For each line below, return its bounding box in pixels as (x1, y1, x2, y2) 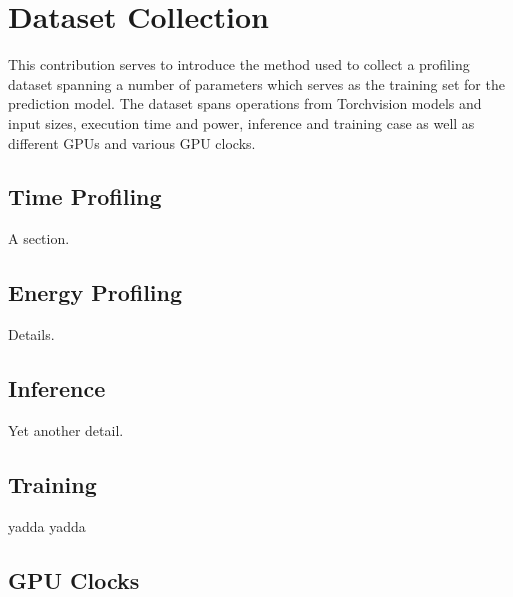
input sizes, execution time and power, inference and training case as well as (8, 112, 475, 133)
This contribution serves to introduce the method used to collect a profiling (8, 54, 470, 75)
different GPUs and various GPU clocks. (8, 132, 256, 153)
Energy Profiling (8, 277, 183, 308)
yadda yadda (8, 515, 86, 536)
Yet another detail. (8, 419, 124, 440)
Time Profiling (8, 181, 162, 212)
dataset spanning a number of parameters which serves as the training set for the (8, 73, 505, 94)
